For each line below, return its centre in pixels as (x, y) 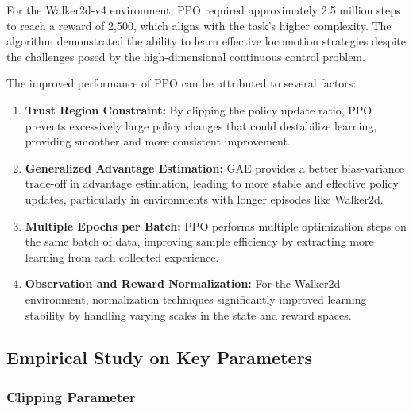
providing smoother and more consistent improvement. (158, 141)
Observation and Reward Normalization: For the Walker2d (183, 283)
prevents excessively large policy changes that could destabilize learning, (201, 125)
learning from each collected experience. (122, 256)
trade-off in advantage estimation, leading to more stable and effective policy (212, 183)
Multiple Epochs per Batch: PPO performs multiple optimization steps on (216, 225)
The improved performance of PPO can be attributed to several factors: (181, 83)
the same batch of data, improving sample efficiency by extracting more (199, 241)
